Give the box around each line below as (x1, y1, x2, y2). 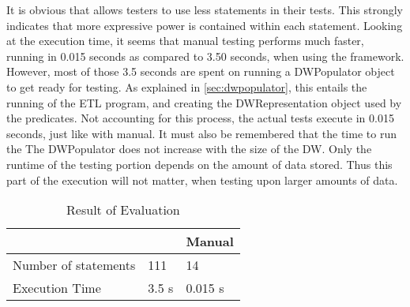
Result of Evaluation (66, 200, 180, 219)
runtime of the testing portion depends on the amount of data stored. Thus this (6, 155, 393, 172)
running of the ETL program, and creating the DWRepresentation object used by (6, 94, 402, 110)
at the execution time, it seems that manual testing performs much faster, (6, 32, 364, 49)
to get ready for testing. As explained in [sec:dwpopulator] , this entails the (6, 78, 367, 95)
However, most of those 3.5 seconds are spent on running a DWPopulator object (6, 63, 395, 80)
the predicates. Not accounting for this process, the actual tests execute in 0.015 (6, 110, 394, 126)
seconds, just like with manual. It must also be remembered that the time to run (6, 125, 397, 141)
